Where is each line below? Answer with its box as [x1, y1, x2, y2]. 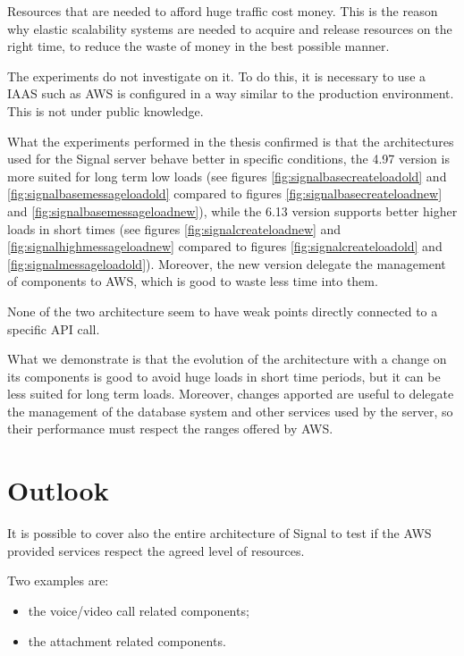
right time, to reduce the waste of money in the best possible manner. [7, 37, 390, 55]
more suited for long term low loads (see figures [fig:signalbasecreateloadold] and [7, 166, 447, 185]
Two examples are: [7, 571, 109, 590]
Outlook [7, 472, 109, 509]
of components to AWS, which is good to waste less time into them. [7, 272, 378, 290]
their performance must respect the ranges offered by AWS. [7, 419, 333, 438]
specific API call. [7, 319, 100, 338]
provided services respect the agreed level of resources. [7, 541, 305, 559]
